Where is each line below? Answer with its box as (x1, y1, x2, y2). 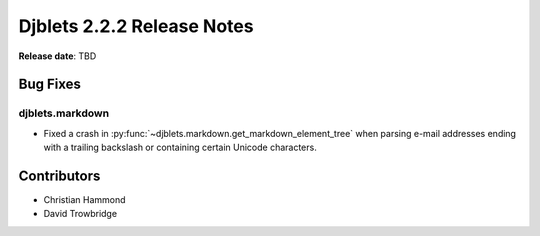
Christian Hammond (43, 194, 126, 205)
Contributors (18, 167, 101, 184)
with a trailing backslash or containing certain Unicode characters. (43, 141, 317, 154)
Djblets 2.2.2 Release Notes (18, 15, 254, 37)
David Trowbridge (43, 208, 118, 220)
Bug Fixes (18, 76, 82, 93)
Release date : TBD (18, 50, 97, 62)
